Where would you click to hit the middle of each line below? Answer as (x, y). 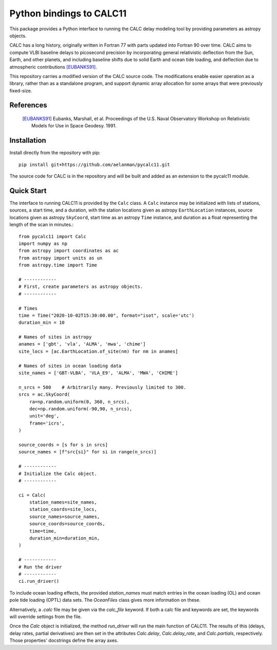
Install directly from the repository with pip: (55, 153)
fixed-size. (21, 90)
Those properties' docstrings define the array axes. (64, 641)
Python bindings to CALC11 (68, 13)
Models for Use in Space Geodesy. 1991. (74, 126)
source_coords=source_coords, (67, 524)
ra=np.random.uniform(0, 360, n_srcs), (79, 402)
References (28, 105)
